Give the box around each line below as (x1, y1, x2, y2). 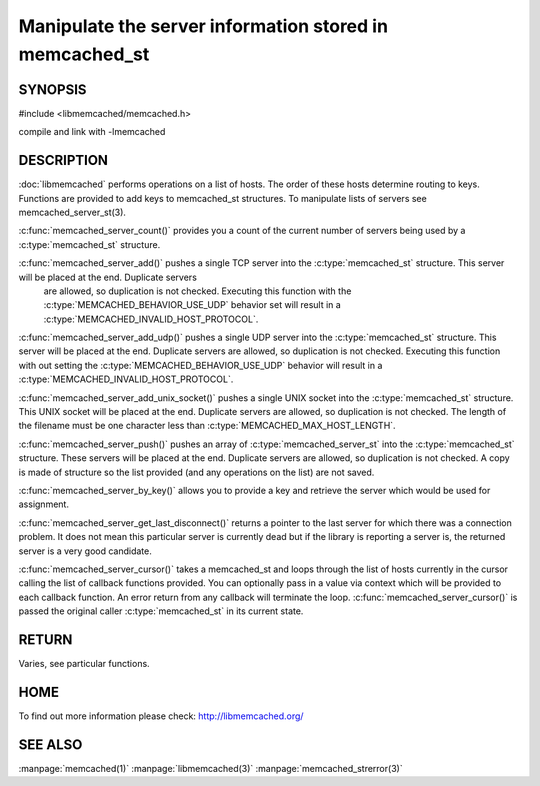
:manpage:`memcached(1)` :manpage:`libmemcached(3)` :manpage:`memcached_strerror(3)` (18, 762, 404, 774)
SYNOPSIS (18, 81, 87, 98)
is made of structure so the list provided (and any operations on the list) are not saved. (18, 466, 375, 478)
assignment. (18, 498, 70, 510)
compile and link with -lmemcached (18, 126, 166, 138)
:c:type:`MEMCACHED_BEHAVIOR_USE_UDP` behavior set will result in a (43, 299, 342, 311)
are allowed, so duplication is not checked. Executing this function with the (43, 285, 352, 297)
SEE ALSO (18, 736, 83, 753)
